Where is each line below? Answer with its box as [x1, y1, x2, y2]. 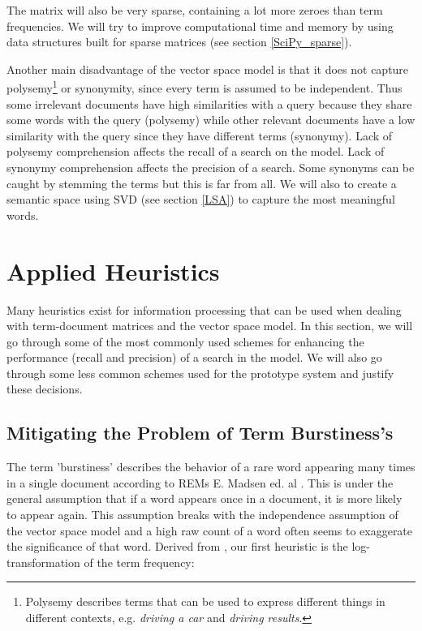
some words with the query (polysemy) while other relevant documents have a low [6, 111, 416, 128]
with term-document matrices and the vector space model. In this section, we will [6, 317, 413, 334]
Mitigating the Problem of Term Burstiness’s [6, 420, 394, 445]
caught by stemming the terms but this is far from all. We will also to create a [6, 174, 397, 191]
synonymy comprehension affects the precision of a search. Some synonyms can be [6, 159, 415, 175]
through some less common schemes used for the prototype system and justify [6, 364, 394, 381]
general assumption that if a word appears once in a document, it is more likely [6, 490, 403, 507]
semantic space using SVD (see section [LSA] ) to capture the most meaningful [6, 191, 395, 208]
